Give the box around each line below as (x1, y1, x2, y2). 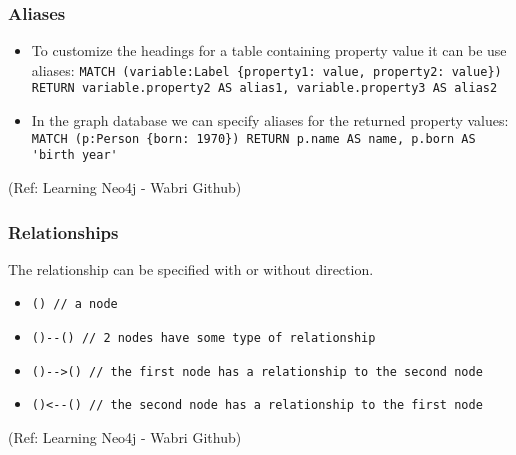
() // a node (31, 297, 118, 312)
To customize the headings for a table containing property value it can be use (31, 40, 507, 61)
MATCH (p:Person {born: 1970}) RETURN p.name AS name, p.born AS (31, 131, 476, 146)
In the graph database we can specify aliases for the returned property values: (31, 110, 509, 131)
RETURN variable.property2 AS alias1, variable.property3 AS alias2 (31, 81, 498, 96)
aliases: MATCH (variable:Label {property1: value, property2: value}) (31, 59, 502, 80)
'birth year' (31, 148, 118, 163)
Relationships (8, 219, 119, 244)
